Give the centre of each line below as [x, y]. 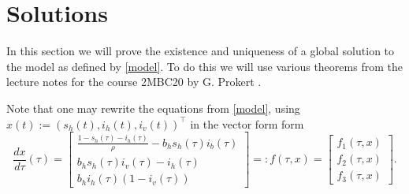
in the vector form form [247, 123]
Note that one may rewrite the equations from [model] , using [153, 108]
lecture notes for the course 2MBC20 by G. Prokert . [134, 82]
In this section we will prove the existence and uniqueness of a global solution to [201, 51]
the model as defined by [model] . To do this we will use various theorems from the [204, 66]
